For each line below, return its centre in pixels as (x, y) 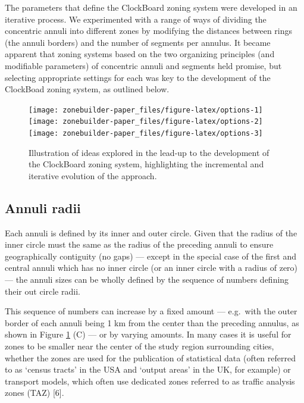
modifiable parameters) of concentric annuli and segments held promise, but (143, 65)
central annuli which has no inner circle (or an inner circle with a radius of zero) (151, 268)
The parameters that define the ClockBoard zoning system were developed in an (151, 7)
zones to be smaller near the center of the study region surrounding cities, (140, 346)
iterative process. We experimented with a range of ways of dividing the (136, 19)
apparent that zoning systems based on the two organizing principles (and (140, 54)
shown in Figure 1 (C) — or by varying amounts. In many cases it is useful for (148, 334)
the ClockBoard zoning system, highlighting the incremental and (146, 164)
